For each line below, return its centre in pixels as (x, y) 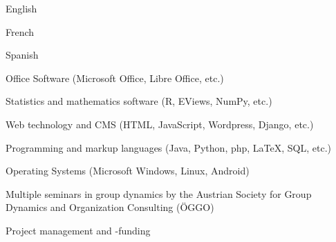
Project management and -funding (78, 230)
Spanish (22, 55)
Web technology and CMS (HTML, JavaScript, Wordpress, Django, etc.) (160, 124)
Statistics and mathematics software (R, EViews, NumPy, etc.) (139, 101)
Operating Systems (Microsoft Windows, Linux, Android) (128, 171)
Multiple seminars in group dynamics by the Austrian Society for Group (159, 193)
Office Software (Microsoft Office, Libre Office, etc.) (115, 78)
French (20, 31)
